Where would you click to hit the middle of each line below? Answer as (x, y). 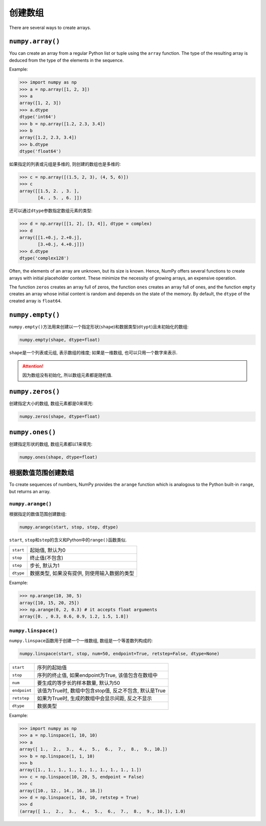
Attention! (33, 366)
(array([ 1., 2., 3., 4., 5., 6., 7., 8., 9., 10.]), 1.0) (103, 811)
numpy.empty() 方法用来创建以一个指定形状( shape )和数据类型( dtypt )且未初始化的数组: (99, 327)
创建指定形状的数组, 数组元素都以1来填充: (51, 444)
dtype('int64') (38, 117)
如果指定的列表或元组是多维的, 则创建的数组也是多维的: (65, 164)
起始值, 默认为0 (48, 551)
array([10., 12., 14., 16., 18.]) (61, 791)
